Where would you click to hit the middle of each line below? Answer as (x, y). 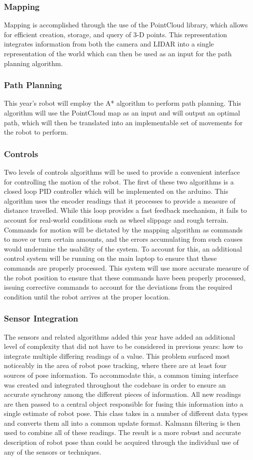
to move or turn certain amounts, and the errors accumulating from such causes (123, 239)
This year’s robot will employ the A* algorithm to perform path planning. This (123, 103)
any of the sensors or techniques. (53, 451)
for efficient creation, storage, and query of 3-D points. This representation (116, 34)
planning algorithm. (33, 63)
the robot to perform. (36, 132)
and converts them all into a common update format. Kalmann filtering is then (122, 423)
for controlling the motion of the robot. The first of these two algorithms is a (119, 181)
